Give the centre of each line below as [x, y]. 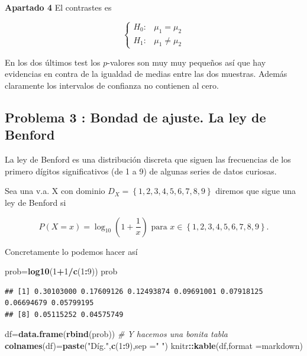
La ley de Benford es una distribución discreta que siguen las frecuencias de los [148, 159]
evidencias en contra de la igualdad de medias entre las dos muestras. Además [146, 74]
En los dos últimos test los [53, 62]
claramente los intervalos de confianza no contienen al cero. [112, 85]
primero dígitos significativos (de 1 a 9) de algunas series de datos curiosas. [141, 171]
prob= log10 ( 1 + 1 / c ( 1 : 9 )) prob [61, 271]
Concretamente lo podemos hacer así [71, 251]
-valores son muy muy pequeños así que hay [187, 62]
